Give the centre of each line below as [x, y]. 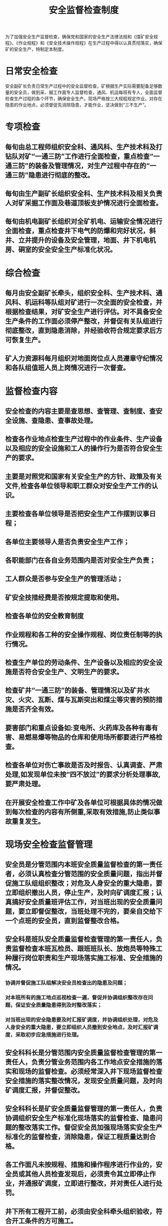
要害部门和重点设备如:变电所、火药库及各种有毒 [79, 728]
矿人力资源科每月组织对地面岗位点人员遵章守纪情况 [84, 358]
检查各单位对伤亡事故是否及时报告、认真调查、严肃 [84, 765]
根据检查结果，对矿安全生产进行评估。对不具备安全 [84, 312]
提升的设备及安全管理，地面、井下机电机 [93, 240]
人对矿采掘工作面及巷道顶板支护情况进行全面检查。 [84, 203]
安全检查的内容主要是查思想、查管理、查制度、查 [81, 411]
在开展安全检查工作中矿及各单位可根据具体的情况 [81, 803]
